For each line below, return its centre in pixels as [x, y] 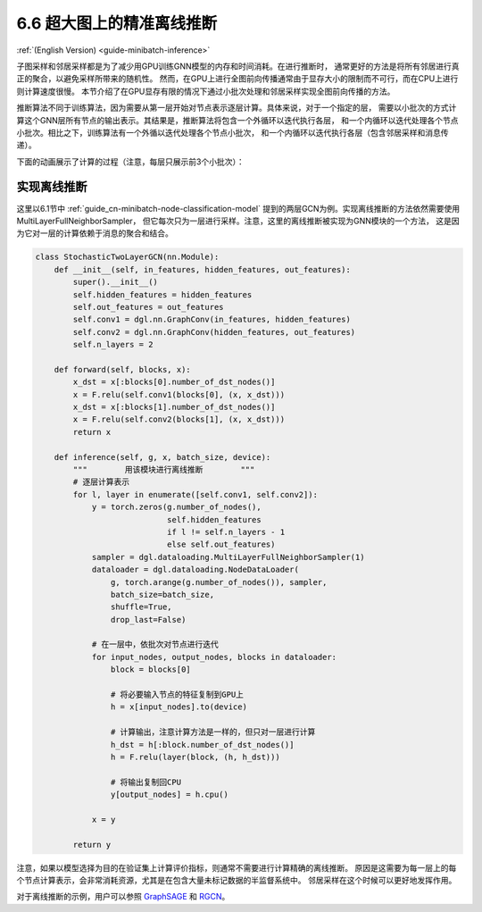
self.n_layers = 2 [113, 345]
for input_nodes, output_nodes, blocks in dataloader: [214, 657]
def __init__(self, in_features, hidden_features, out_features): [203, 269]
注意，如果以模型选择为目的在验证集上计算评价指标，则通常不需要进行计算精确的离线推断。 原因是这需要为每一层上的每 [237, 867]
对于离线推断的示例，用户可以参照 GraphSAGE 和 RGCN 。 [123, 897]
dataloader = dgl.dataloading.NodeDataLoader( [195, 570]
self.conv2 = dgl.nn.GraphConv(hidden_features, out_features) [214, 332]
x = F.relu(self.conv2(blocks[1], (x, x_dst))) [179, 419]
